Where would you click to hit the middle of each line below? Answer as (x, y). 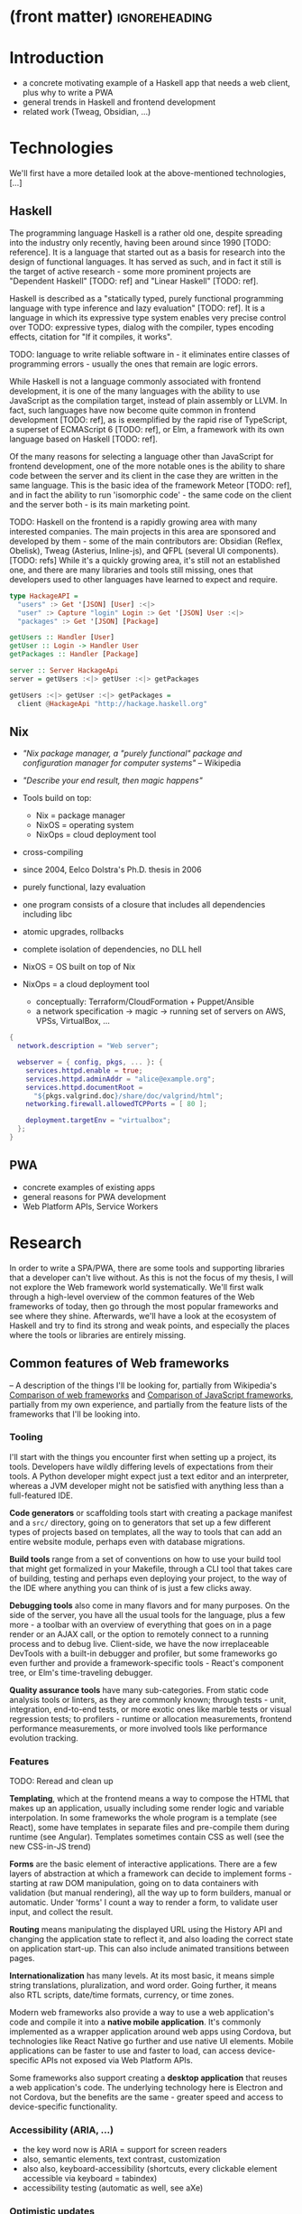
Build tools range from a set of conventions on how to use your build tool (145, 1558)
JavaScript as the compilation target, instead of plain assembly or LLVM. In (148, 400)
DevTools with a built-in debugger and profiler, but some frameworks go (143, 1653)
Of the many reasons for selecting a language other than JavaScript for (142, 456)
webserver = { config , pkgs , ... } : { (91, 1063)
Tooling (26, 1437)
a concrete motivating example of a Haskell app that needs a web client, (156, 83)
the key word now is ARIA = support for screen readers (124, 2150)
